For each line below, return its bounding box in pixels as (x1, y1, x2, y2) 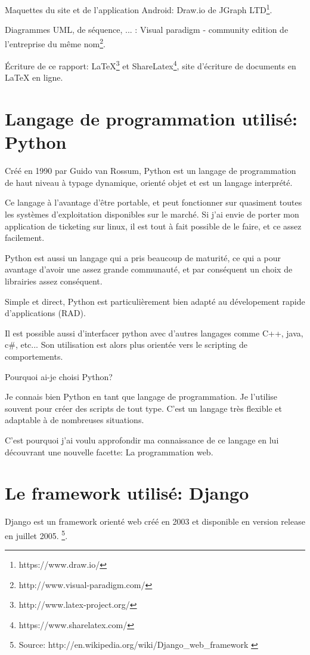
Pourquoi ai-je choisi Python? (5, 370, 113, 382)
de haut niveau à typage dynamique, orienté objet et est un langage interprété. (5, 176, 293, 188)
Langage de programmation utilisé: (5, 106, 297, 131)
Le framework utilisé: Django (5, 480, 249, 505)
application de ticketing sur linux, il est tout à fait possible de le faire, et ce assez (5, 219, 302, 232)
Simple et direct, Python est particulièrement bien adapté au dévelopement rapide (5, 295, 305, 307)
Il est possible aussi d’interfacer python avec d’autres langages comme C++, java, (5, 326, 303, 339)
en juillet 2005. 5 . (5, 527, 68, 541)
